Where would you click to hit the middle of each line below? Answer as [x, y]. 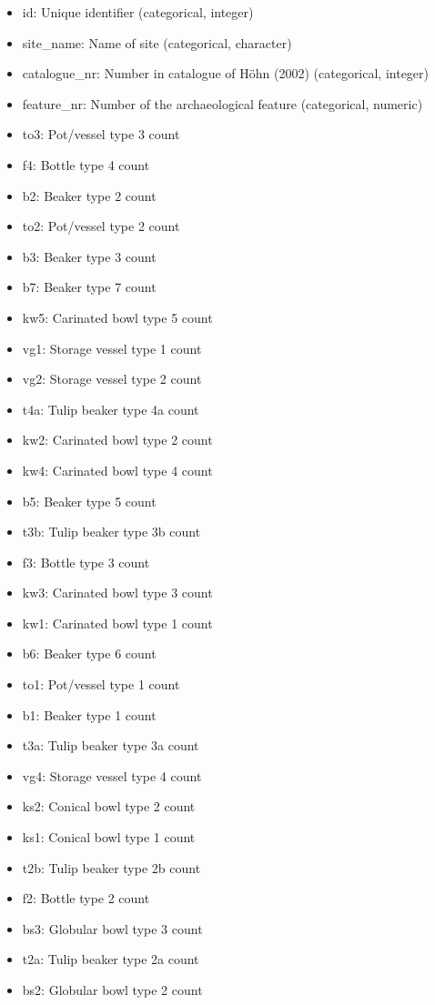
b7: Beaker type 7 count [89, 287]
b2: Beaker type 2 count [89, 195]
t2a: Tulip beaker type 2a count [111, 959]
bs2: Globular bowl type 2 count [112, 990]
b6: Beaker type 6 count [89, 653]
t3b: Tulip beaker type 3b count [111, 532]
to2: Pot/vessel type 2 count [101, 226]
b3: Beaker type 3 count [89, 256]
